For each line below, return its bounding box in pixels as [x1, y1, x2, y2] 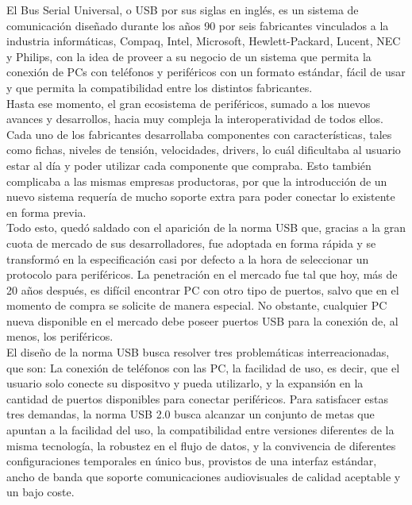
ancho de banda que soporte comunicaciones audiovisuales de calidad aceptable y [6, 468, 401, 484]
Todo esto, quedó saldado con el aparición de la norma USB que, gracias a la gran [6, 219, 406, 236]
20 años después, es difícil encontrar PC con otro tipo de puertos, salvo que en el [6, 281, 399, 298]
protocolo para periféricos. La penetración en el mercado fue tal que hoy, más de [6, 266, 398, 283]
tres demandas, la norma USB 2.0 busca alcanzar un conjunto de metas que [6, 406, 375, 422]
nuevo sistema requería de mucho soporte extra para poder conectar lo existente [6, 188, 395, 205]
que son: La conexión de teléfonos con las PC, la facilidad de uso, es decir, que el [6, 359, 400, 376]
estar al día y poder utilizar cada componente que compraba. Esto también [6, 156, 372, 173]
